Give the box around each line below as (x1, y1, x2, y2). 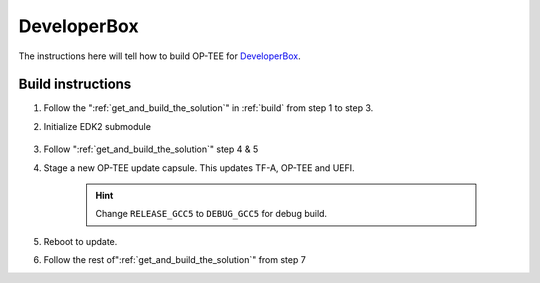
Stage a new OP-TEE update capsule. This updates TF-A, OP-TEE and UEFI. (43, 161, 355, 174)
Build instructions (18, 76, 132, 93)
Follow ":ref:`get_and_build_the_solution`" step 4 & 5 (43, 143, 259, 155)
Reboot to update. (43, 235, 118, 247)
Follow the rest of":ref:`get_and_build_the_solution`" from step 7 (43, 254, 307, 266)
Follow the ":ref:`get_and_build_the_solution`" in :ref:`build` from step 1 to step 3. (43, 102, 374, 114)
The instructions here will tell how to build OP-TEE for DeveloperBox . (18, 50, 302, 62)
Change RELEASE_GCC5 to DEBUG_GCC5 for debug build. (95, 208, 328, 220)
